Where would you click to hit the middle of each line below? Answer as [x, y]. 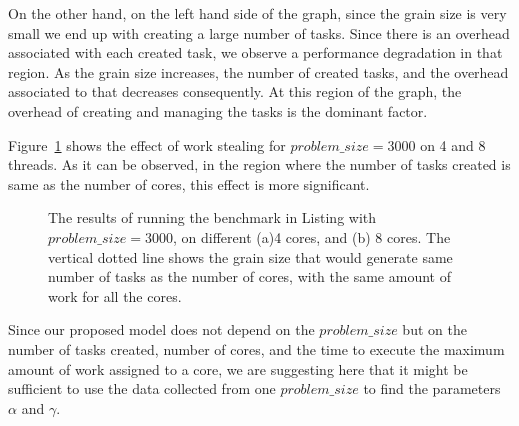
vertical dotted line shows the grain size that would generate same [250, 256]
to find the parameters [432, 388]
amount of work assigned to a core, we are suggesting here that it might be [238, 368]
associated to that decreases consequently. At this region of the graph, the [235, 91]
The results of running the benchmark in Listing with [212, 217]
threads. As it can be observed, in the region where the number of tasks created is [259, 164]
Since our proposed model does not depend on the [161, 329]
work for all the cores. [115, 295]
